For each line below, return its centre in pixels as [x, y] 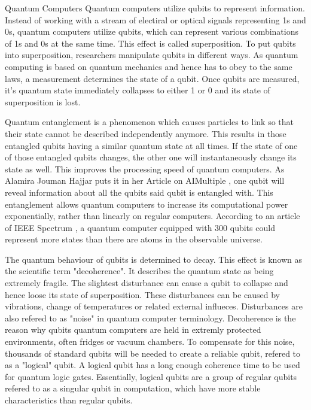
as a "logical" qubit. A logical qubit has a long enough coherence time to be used [153, 365]
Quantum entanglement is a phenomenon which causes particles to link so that [150, 122]
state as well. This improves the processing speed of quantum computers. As [145, 168]
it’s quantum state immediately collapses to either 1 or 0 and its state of [138, 90]
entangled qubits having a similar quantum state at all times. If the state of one [151, 145]
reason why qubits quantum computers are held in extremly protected [133, 329]
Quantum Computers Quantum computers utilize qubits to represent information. [155, 8]
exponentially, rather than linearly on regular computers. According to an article [153, 216]
